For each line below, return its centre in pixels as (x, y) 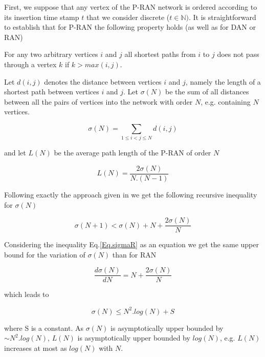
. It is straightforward (222, 17)
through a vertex (30, 64)
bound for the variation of (45, 254)
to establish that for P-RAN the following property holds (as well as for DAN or (130, 27)
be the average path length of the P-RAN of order (132, 153)
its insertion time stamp (42, 17)
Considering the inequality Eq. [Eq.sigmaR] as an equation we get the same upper (131, 244)
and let (15, 153)
